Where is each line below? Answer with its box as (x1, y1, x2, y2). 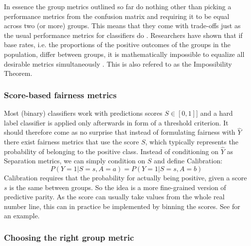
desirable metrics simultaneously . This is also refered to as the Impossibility (4, 58, 232, 69)
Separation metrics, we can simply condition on (4, 156, 145, 166)
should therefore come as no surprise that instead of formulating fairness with (4, 127, 235, 137)
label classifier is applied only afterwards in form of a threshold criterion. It (4, 117, 229, 127)
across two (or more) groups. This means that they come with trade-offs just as (4, 20, 241, 31)
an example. (4, 211, 40, 221)
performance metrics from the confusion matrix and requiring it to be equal (4, 11, 230, 21)
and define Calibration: (154, 156, 223, 166)
